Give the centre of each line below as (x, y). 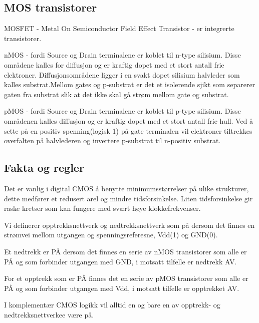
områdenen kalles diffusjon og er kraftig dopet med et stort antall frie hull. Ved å (129, 120)
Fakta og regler (44, 168)
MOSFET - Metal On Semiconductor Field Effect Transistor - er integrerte (119, 28)
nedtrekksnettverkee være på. (49, 314)
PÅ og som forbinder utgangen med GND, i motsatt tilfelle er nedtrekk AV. (120, 261)
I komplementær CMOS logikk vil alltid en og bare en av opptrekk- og (112, 305)
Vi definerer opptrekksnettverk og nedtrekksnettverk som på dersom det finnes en (129, 225)
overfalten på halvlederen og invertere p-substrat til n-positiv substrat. (112, 140)
